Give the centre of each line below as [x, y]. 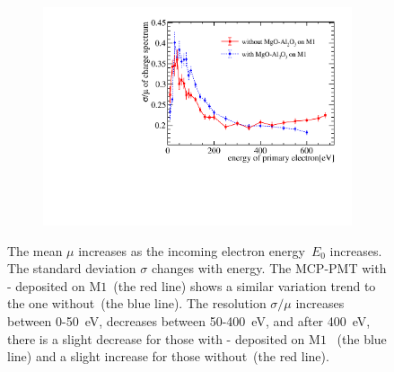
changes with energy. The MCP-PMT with [269, 268]
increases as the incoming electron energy [192, 250]
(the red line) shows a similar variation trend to [245, 285]
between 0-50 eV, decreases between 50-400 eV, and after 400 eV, [189, 321]
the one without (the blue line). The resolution [137, 303]
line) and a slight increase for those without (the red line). [168, 356]
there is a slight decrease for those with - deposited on [156, 338]
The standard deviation [72, 268]
